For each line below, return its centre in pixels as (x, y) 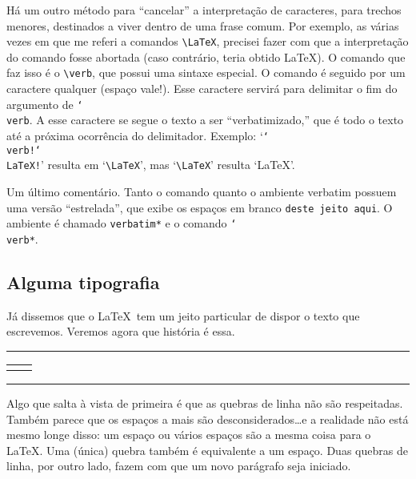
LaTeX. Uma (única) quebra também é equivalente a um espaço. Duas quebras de (207, 450)
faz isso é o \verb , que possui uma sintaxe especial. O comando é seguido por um (206, 72)
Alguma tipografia (83, 282)
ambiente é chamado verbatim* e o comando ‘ (122, 223)
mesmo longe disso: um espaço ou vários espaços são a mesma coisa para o (189, 435)
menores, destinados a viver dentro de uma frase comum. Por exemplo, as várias (203, 25)
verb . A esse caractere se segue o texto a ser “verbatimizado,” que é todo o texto (205, 120)
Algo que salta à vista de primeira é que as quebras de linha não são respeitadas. (205, 403)
